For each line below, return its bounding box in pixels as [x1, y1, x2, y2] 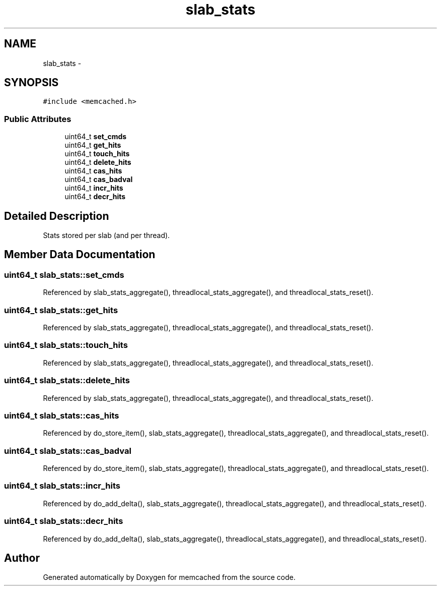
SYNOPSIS [4, 76, 59, 89]
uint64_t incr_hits [64, 184, 123, 193]
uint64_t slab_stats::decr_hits [4, 516, 123, 526]
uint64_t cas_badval [64, 175, 133, 184]
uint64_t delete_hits [64, 158, 131, 167]
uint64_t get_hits [64, 141, 121, 150]
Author [4, 551, 40, 564]
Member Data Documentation [4, 248, 156, 261]
